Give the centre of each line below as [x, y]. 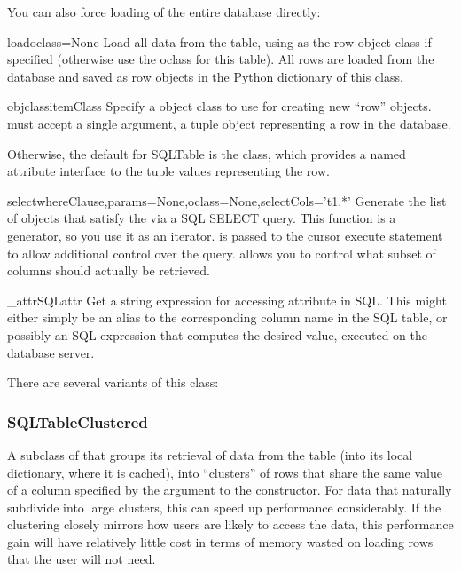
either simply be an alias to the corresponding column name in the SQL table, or [227, 317]
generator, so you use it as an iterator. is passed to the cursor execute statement [225, 235]
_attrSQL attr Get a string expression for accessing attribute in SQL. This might [227, 300]
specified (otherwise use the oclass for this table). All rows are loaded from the [221, 59]
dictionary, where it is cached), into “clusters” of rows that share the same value [225, 472]
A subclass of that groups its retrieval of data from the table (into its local [210, 454]
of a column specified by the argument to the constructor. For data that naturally [230, 490]
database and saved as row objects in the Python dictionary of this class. [205, 76]
